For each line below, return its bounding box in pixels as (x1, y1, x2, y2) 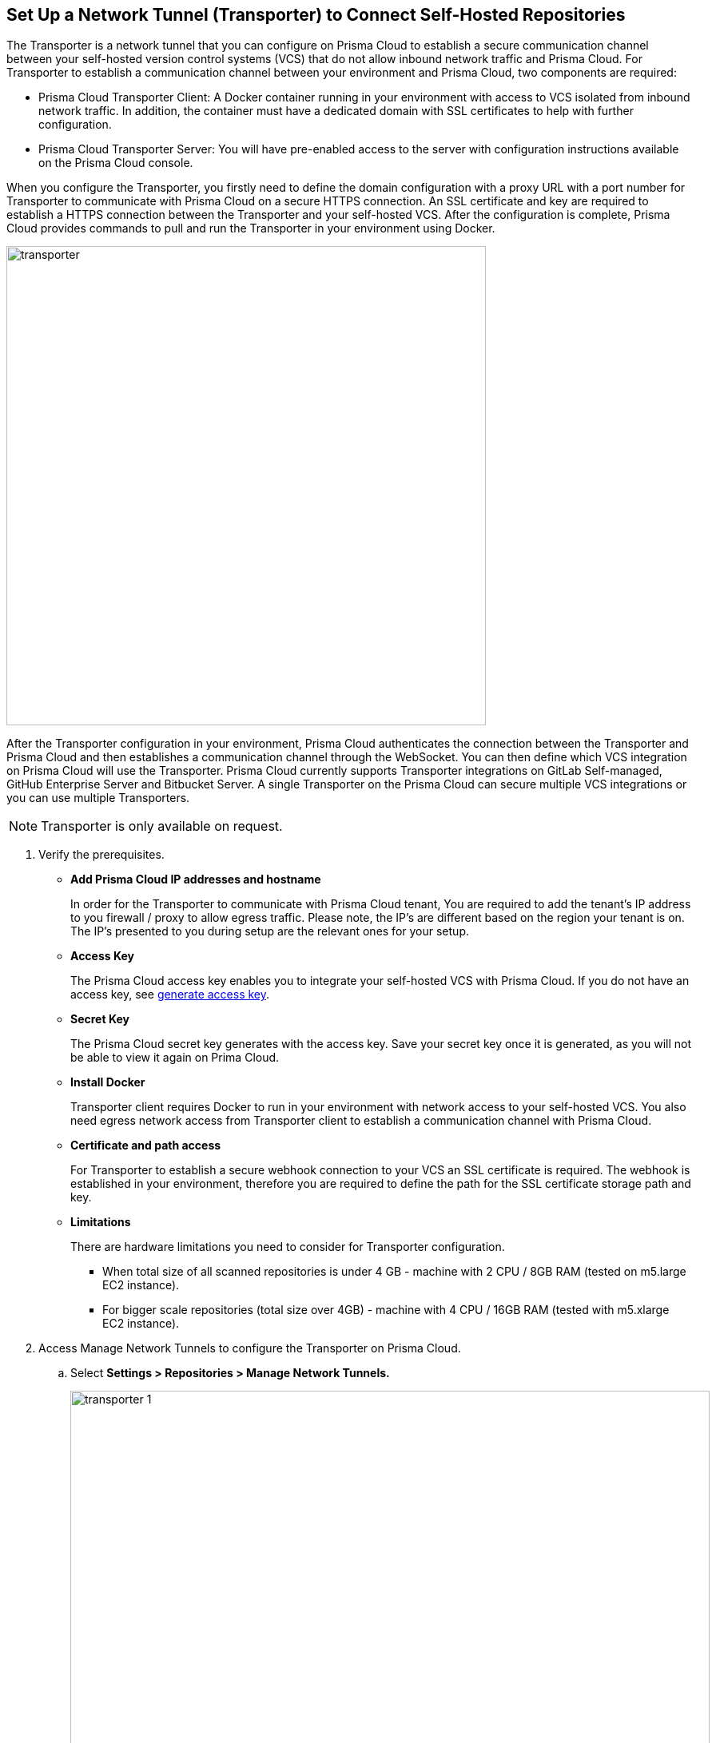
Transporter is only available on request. (41, 818, 283, 835)
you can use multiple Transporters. (6, 791, 190, 805)
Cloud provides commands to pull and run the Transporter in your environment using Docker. (6, 221, 495, 236)
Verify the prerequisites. (38, 848, 165, 862)
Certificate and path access (70, 1138, 221, 1153)
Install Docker (70, 1075, 145, 1090)
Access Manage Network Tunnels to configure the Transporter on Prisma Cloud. (38, 1341, 461, 1356)
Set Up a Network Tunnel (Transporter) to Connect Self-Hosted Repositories (6, 5, 626, 25)
